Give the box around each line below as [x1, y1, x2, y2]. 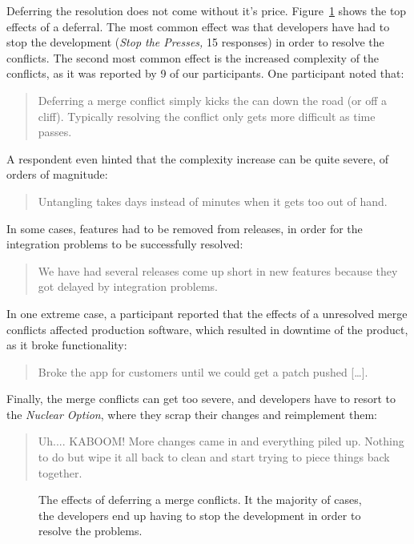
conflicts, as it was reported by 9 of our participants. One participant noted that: [6, 65, 404, 82]
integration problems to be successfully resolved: [6, 236, 243, 252]
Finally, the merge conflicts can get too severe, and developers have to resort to [6, 390, 396, 407]
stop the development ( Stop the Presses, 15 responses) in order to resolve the [6, 34, 384, 50]
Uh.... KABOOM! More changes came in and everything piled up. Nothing [38, 433, 404, 449]
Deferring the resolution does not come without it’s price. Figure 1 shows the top [6, 2, 407, 18]
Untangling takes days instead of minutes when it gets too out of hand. [38, 192, 388, 209]
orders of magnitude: [6, 166, 108, 183]
